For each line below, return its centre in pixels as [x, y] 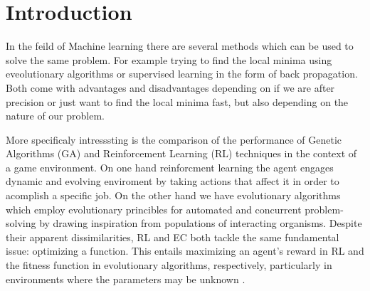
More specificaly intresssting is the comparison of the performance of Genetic [174, 139]
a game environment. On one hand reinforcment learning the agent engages [170, 167]
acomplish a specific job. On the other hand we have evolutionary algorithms [173, 195]
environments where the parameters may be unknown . [126, 279]
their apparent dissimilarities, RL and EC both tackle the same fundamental [173, 237]
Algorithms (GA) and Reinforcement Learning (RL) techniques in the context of [181, 153]
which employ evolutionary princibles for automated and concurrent [154, 209]
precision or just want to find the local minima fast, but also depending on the [177, 101]
